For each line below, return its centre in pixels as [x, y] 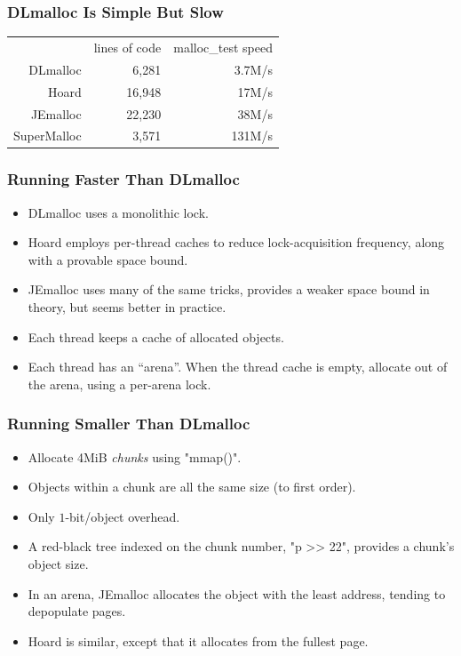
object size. [58, 564]
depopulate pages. [77, 611]
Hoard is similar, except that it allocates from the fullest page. [198, 640]
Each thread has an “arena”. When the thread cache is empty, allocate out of [238, 367]
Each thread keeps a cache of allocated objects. [156, 336]
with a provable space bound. [108, 259]
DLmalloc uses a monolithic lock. [118, 212]
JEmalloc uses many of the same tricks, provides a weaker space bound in [229, 289]
